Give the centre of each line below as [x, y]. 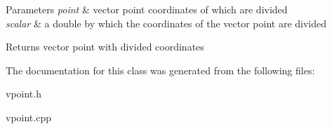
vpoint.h [24, 94]
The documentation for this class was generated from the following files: [160, 70]
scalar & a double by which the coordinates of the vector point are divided [166, 23]
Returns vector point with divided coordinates [105, 47]
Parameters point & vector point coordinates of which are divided [147, 9]
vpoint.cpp [28, 117]
